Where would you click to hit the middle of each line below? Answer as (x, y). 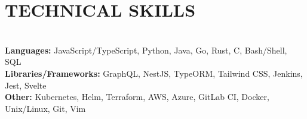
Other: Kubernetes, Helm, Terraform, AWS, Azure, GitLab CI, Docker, (137, 97)
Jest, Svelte (26, 85)
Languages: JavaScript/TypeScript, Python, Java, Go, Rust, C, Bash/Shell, (146, 50)
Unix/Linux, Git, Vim (45, 108)
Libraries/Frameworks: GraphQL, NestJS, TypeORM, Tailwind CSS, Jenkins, (154, 73)
